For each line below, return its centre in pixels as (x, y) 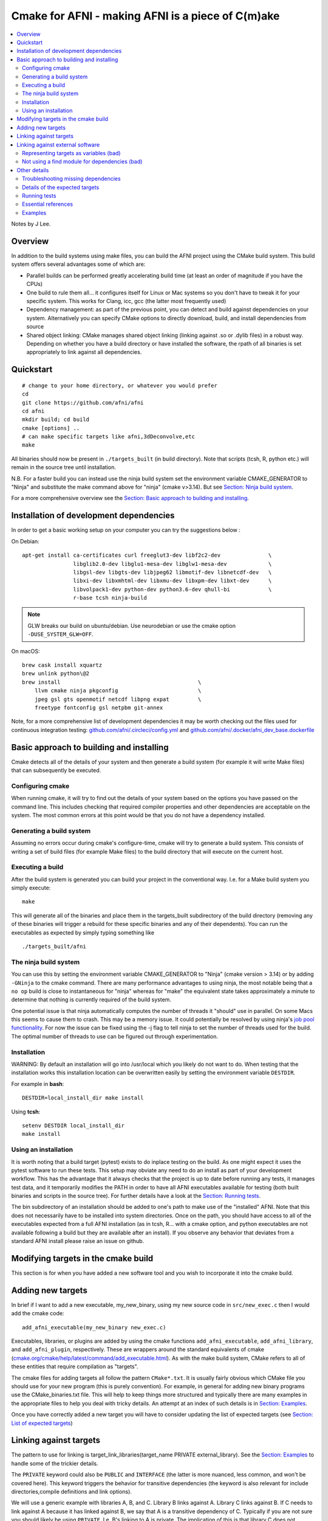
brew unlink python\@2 (56, 673)
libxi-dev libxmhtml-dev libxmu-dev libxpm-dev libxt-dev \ (173, 581)
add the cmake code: (38, 1314)
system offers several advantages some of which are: (78, 264)
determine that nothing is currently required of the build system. (91, 1000)
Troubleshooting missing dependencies (71, 179)
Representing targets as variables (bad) (71, 153)
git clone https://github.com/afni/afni (83, 402)
